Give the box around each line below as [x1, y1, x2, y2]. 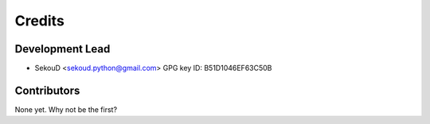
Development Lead [14, 42, 111, 56]
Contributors [14, 83, 80, 97]
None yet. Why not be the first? [14, 104, 118, 114]
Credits [14, 12, 65, 29]
